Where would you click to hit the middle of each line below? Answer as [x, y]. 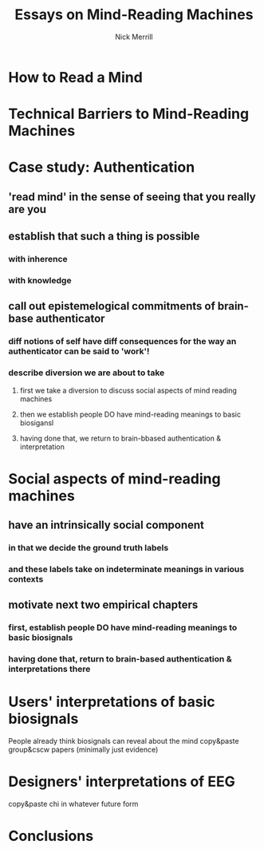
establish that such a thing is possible [104, 237]
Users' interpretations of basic [112, 702]
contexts [26, 579]
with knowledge [40, 280]
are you [27, 209]
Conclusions [51, 836]
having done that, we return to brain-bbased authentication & [120, 438]
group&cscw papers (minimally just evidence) [83, 750]
